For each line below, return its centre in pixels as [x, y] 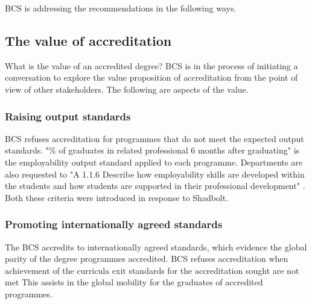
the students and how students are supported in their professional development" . [155, 186]
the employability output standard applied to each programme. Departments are [154, 162]
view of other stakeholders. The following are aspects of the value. [127, 89]
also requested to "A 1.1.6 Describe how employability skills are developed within [155, 174]
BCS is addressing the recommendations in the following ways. [121, 8]
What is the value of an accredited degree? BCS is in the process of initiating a [151, 65]
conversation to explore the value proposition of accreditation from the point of [151, 77]
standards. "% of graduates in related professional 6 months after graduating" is [152, 150]
